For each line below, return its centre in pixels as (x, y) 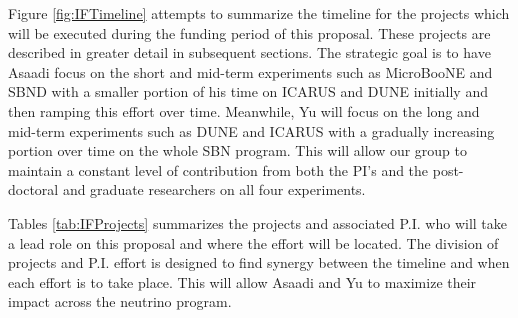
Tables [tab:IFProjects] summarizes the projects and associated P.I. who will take (258, 222)
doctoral (33, 189)
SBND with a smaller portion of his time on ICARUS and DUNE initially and (248, 91)
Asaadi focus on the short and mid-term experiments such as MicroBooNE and (250, 71)
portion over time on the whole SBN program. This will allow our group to (238, 150)
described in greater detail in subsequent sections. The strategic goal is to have (249, 52)
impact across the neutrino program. (120, 301)
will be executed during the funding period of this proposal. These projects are (249, 32)
